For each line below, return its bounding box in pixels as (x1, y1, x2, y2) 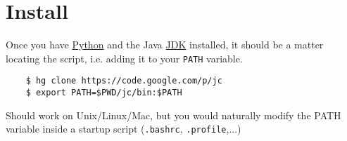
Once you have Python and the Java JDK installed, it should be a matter (6, 37, 324, 52)
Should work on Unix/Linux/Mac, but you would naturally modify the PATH (6, 107, 341, 122)
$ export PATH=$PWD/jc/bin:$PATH (25, 88, 182, 98)
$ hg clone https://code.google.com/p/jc (25, 76, 222, 86)
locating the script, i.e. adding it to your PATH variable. (6, 51, 243, 65)
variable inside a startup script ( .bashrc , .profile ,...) (6, 121, 241, 136)
